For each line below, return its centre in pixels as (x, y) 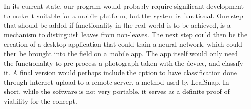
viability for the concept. (40, 101)
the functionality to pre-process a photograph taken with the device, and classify (124, 63)
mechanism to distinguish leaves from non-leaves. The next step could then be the (126, 34)
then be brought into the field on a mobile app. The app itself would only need (121, 53)
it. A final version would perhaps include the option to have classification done (121, 72)
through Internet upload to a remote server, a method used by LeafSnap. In (117, 82)
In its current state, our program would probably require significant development (124, 6)
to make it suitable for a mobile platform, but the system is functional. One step (124, 15)
